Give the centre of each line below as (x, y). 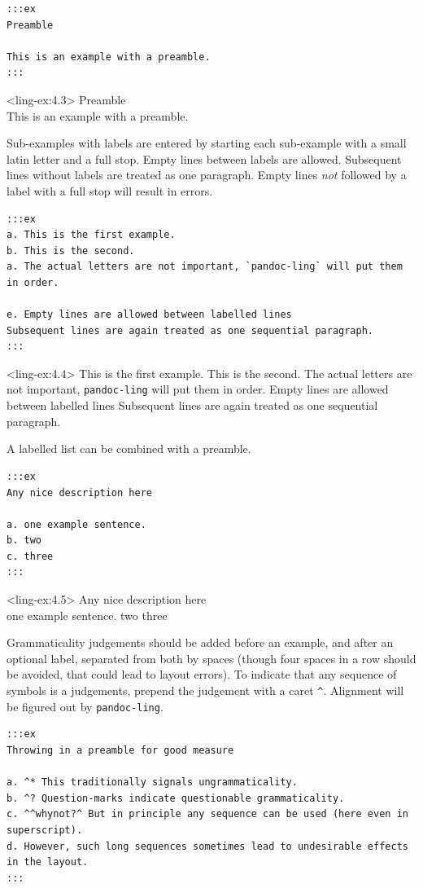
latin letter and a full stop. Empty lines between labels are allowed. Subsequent (204, 158)
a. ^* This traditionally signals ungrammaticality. (152, 782)
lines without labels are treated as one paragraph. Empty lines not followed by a (207, 175)
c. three (30, 556)
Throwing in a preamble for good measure (120, 750)
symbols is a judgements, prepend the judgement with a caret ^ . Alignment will (205, 690)
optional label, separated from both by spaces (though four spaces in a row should (211, 658)
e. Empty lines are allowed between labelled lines (149, 315)
